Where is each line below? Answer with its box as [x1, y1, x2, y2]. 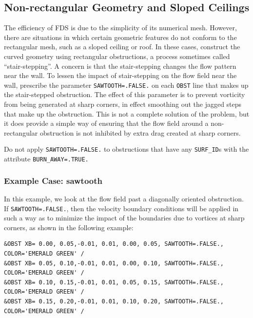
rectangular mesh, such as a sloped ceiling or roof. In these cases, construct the [4, 41, 240, 52]
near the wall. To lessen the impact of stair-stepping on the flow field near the [4, 70, 237, 80]
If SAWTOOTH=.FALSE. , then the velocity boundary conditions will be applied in [4, 203, 239, 213]
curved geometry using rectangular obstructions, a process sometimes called [4, 51, 230, 61]
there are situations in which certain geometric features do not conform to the [4, 32, 237, 42]
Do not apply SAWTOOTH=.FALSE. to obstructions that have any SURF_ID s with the [4, 144, 249, 154]
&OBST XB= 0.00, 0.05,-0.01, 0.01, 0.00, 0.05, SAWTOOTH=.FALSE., [4, 240, 224, 248]
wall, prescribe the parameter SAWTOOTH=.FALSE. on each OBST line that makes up [4, 79, 249, 90]
